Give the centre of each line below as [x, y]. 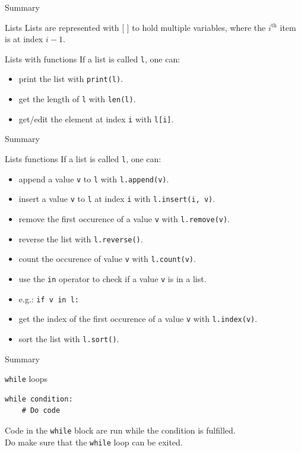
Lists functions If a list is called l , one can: [83, 159]
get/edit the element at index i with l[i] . [96, 118]
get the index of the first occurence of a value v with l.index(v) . [138, 319]
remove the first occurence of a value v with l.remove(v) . [124, 218]
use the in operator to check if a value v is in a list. [113, 278]
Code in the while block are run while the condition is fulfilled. [120, 430]
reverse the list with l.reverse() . [81, 238]
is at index [24, 39]
